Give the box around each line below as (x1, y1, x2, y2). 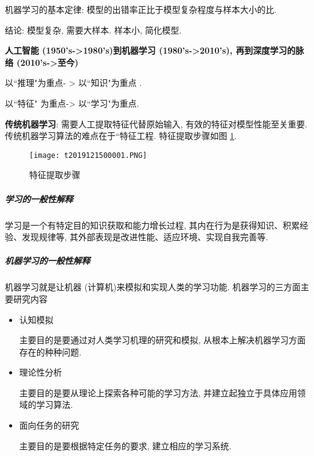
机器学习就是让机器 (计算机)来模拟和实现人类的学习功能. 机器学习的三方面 (5, 280, 301, 293)
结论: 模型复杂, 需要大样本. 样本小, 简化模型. (5, 23, 182, 36)
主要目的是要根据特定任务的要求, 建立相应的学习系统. (19, 439, 232, 452)
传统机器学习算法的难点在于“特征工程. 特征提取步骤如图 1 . (5, 129, 237, 142)
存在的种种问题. (19, 345, 82, 358)
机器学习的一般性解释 (5, 254, 90, 267)
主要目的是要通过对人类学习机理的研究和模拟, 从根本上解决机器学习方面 (19, 333, 306, 346)
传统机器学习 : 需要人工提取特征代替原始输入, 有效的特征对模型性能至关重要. (5, 117, 307, 130)
